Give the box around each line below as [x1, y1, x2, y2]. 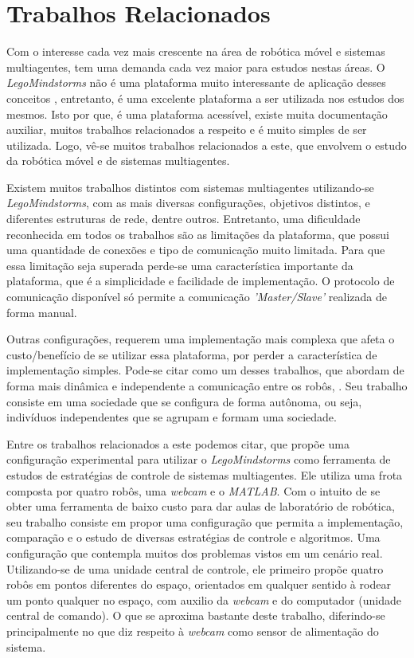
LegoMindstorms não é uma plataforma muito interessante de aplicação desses [6, 74, 386, 91]
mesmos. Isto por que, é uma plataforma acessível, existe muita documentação [6, 105, 388, 122]
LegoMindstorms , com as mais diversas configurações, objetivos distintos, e [6, 194, 370, 211]
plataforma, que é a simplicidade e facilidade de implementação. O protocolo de [6, 272, 395, 289]
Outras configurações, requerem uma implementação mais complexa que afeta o [6, 331, 395, 347]
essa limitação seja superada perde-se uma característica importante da [6, 257, 353, 273]
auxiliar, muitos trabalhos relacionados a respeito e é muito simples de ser [6, 121, 367, 138]
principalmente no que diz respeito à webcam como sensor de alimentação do [6, 622, 379, 639]
